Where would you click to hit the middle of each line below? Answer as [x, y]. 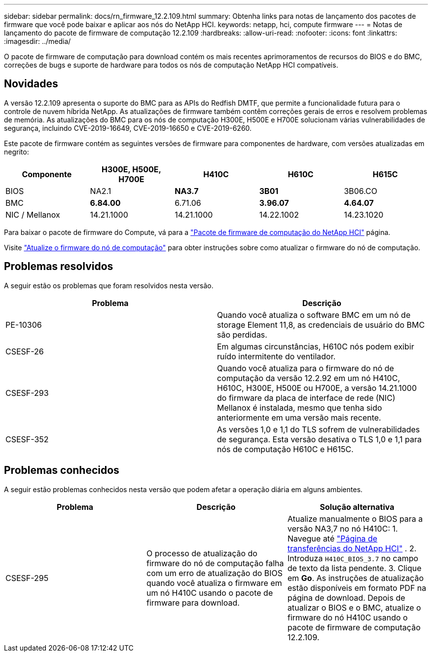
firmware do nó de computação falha [215, 563]
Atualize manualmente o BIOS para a [355, 519]
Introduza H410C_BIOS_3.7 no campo [353, 558]
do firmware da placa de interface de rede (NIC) [306, 398]
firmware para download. [193, 602]
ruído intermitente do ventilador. [276, 356]
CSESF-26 [25, 351]
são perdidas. [242, 334]
